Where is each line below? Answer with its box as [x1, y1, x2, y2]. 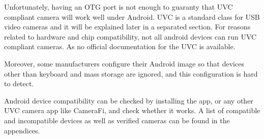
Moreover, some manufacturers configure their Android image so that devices [4, 58, 244, 68]
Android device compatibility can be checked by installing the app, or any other [4, 95, 253, 106]
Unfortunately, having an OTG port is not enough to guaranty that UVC [4, 2, 233, 12]
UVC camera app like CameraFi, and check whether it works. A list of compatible [4, 105, 260, 116]
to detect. [4, 78, 34, 89]
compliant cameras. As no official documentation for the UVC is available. [4, 41, 236, 52]
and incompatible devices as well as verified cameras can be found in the [4, 115, 230, 125]
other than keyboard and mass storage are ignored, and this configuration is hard [4, 68, 258, 79]
